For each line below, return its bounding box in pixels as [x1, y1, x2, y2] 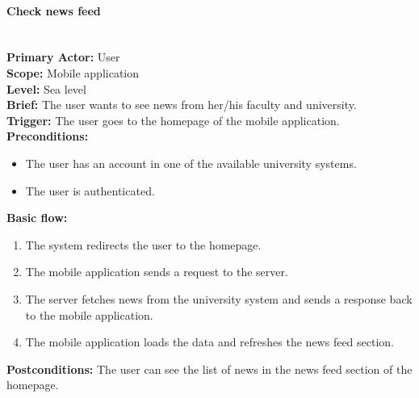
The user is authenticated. [25, 182, 155, 199]
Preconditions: [6, 128, 89, 145]
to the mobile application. [25, 306, 153, 323]
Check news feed [6, 2, 101, 19]
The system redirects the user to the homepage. [25, 236, 262, 253]
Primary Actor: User [6, 48, 120, 65]
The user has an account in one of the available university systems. [25, 154, 357, 171]
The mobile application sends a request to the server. [25, 263, 288, 280]
